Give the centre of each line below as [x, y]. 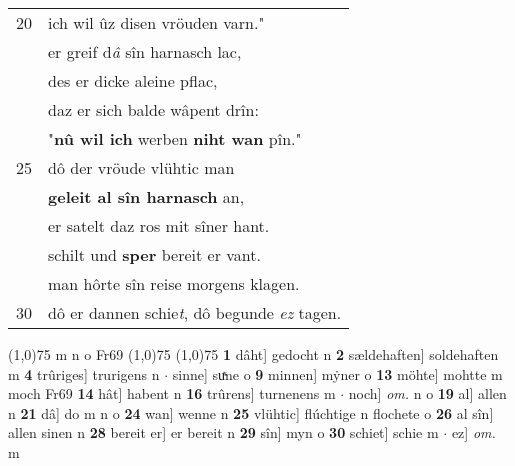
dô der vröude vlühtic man [141, 167]
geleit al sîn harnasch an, [146, 196]
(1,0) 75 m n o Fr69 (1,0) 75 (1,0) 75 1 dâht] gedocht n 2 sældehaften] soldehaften [253, 354]
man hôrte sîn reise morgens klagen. [174, 283]
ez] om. [473, 432]
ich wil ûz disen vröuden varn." [156, 22]
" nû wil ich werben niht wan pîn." [175, 138]
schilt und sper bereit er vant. [154, 254]
